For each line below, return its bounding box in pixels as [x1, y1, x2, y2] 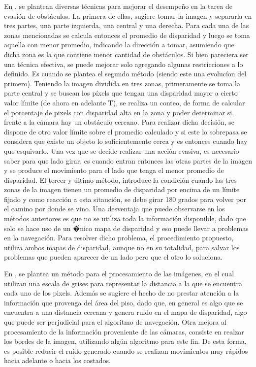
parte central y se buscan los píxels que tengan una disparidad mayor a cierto [4, 88, 238, 98]
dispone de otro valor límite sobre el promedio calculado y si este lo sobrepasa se [4, 126, 247, 136]
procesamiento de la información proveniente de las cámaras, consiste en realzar [4, 326, 244, 336]
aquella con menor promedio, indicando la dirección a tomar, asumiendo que [4, 39, 234, 50]
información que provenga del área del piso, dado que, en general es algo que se [4, 297, 243, 307]
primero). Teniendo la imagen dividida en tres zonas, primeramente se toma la [4, 78, 240, 88]
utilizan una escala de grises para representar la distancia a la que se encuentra [4, 278, 243, 288]
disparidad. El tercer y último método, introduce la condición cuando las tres [4, 174, 237, 185]
